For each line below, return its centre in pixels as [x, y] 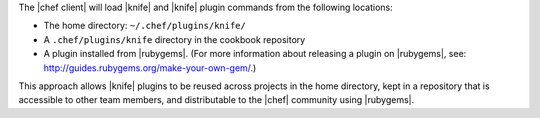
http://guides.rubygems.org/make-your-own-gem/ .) [150, 67]
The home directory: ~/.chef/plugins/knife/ [145, 26]
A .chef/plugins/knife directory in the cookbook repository [174, 39]
